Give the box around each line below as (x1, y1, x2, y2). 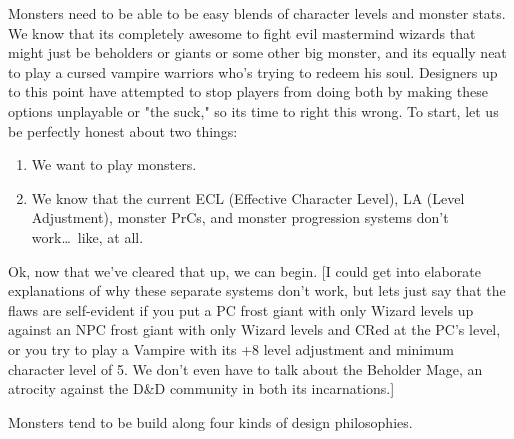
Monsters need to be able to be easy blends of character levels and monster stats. (8, 3, 506, 23)
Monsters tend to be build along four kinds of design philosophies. (8, 411, 413, 432)
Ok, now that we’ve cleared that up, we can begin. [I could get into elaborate (8, 260, 481, 281)
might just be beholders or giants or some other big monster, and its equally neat (8, 42, 507, 63)
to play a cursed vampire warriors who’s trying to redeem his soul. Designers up (8, 61, 498, 82)
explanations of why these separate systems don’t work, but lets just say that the (8, 280, 506, 301)
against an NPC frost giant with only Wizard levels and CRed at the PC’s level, (8, 319, 501, 340)
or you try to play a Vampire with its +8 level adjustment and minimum (8, 338, 454, 359)
